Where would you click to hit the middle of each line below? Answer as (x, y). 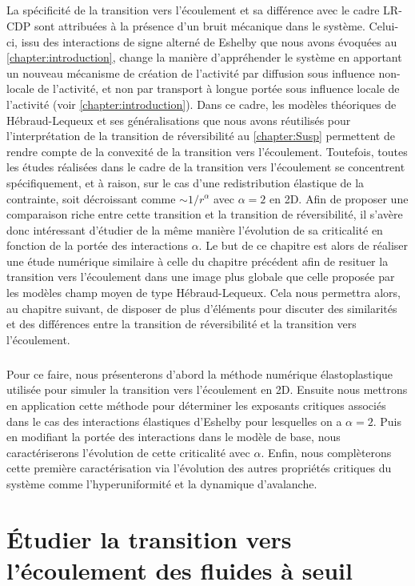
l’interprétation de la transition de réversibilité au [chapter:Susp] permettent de (201, 136)
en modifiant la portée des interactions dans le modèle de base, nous (174, 437)
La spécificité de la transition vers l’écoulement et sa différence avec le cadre (193, 10)
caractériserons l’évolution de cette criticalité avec (128, 452)
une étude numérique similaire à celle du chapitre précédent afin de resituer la (198, 261)
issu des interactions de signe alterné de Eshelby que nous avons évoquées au (209, 41)
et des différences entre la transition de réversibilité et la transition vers (182, 324)
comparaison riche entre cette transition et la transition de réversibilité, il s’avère (205, 214)
